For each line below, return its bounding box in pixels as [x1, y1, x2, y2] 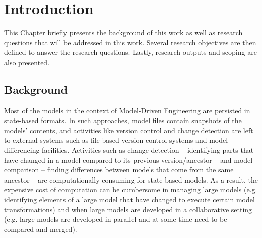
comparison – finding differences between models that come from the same [4, 164, 234, 175]
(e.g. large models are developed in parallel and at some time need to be [4, 214, 227, 224]
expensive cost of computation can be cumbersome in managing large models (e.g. [4, 184, 257, 195]
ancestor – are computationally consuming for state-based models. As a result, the [4, 174, 258, 185]
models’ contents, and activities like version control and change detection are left [4, 125, 253, 135]
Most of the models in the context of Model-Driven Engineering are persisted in [4, 105, 250, 115]
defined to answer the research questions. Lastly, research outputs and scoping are [4, 47, 257, 57]
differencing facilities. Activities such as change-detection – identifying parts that [4, 145, 254, 155]
